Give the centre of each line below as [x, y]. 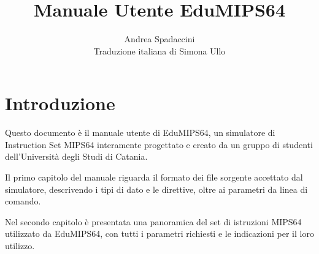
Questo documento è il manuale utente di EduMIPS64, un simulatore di [140, 133]
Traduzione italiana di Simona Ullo [159, 50]
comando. [23, 201]
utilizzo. [20, 245]
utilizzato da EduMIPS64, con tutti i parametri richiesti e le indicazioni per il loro [159, 233]
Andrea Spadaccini [159, 39]
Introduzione [60, 103]
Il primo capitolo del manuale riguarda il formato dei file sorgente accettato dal [154, 177]
